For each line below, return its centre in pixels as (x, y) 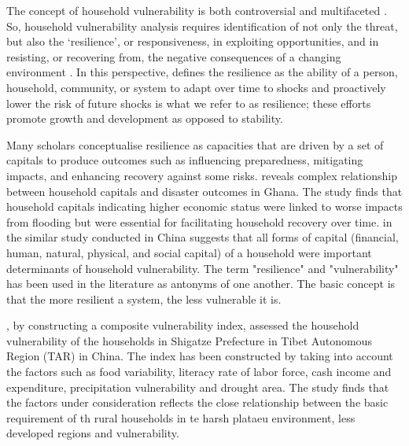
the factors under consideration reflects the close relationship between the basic (197, 402)
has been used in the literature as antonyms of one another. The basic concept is (201, 284)
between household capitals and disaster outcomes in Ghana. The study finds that (204, 191)
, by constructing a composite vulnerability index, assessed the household (183, 325)
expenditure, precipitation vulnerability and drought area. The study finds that (198, 387)
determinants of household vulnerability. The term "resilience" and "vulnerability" (203, 268)
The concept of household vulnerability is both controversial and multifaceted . (197, 10)
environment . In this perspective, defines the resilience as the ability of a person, (202, 72)
